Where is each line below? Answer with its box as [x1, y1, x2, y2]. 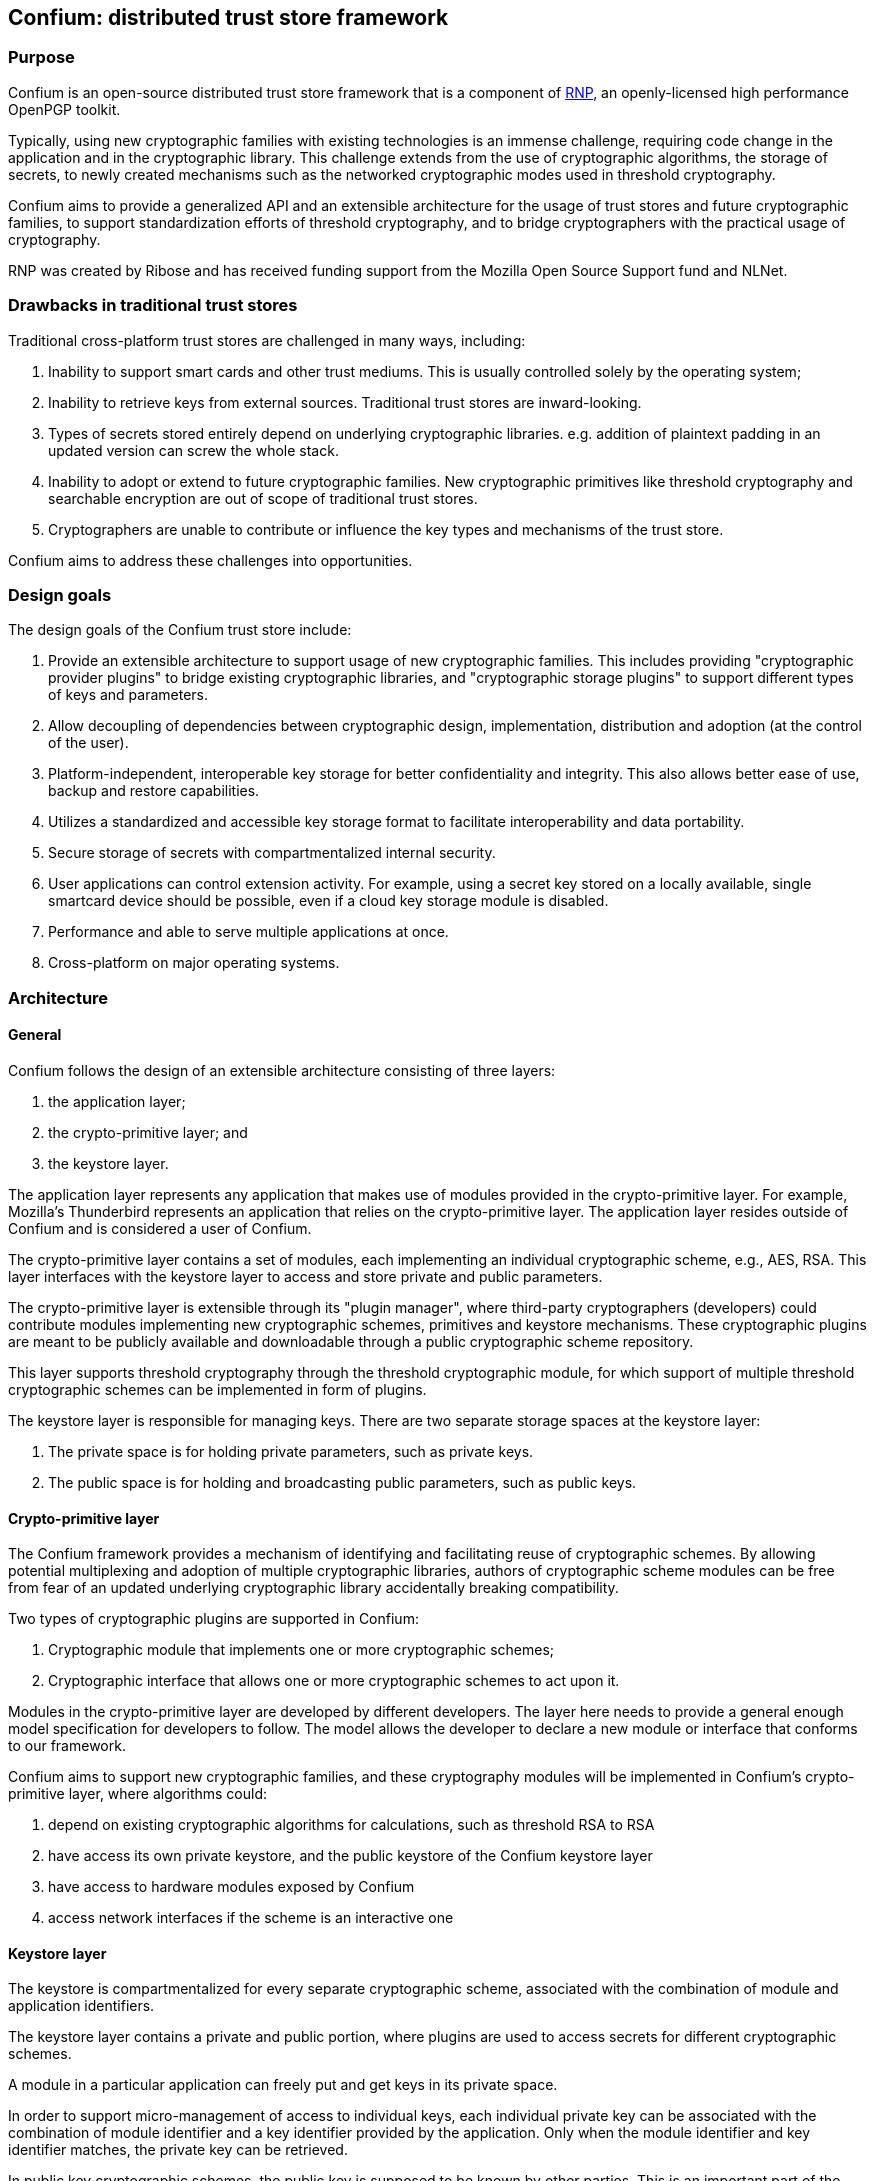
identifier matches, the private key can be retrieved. [8, 2141, 348, 2159]
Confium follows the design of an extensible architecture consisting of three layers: [8, 1061, 556, 1079]
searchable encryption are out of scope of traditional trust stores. [48, 489, 478, 507]
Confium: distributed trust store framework [8, 5, 449, 30]
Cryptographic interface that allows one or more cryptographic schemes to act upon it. [48, 1672, 620, 1690]
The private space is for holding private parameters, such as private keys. [48, 1442, 534, 1460]
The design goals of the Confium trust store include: [8, 621, 352, 639]
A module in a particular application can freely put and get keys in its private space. [8, 2076, 558, 2094]
